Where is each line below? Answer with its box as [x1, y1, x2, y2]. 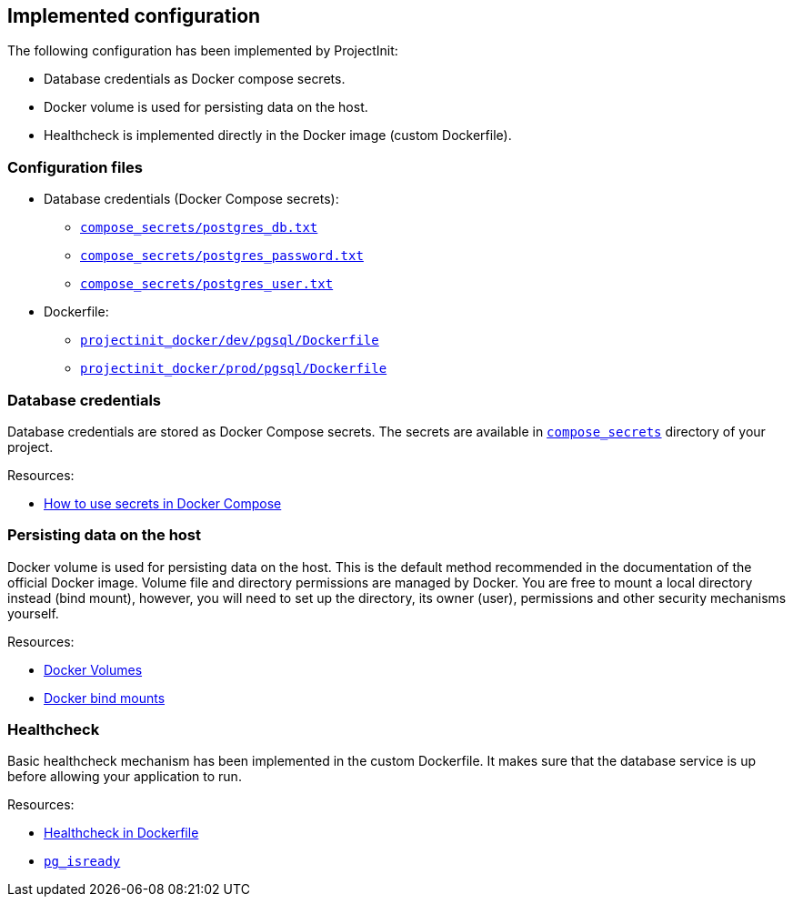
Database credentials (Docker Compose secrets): [44, 191, 339, 207]
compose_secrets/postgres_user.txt [80, 276, 334, 292]
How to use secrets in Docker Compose [44, 495, 282, 511]
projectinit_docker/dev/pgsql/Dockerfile [80, 333, 379, 348]
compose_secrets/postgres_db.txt [80, 220, 318, 236]
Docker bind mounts [44, 689, 166, 706]
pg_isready [44, 854, 121, 869]
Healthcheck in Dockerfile [44, 825, 199, 841]
